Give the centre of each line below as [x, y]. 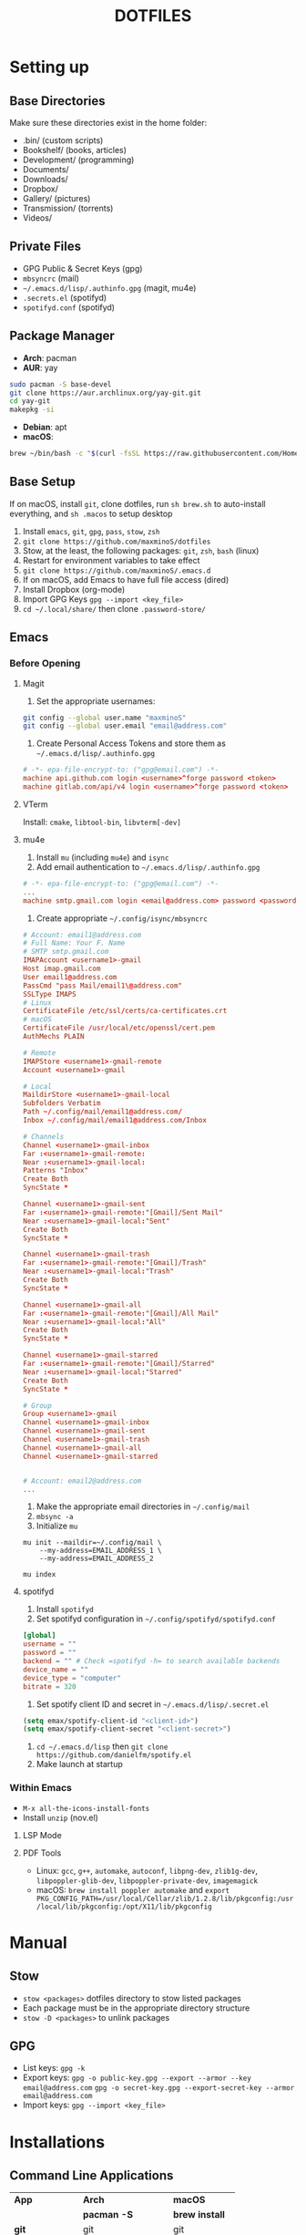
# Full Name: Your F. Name [74, 943]
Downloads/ [45, 179]
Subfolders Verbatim [61, 1103]
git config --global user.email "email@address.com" [125, 726]
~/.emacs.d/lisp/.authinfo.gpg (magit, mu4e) [109, 287]
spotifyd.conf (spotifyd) [69, 307]
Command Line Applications [92, 2175]
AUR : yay [40, 367]
